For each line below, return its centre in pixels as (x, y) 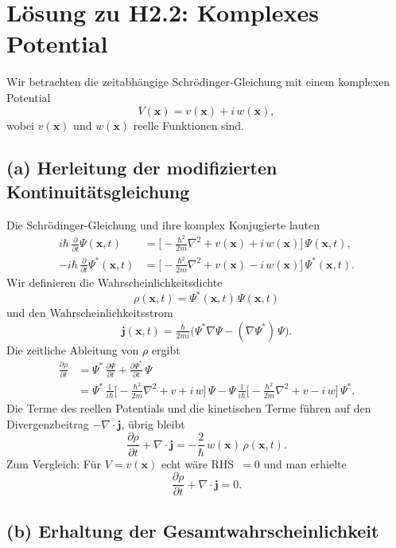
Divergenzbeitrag (48, 423)
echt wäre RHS (198, 463)
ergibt (166, 349)
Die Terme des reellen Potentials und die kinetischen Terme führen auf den (189, 408)
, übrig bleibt (153, 423)
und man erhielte (305, 463)
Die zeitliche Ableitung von (73, 349)
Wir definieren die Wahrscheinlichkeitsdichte (115, 282)
